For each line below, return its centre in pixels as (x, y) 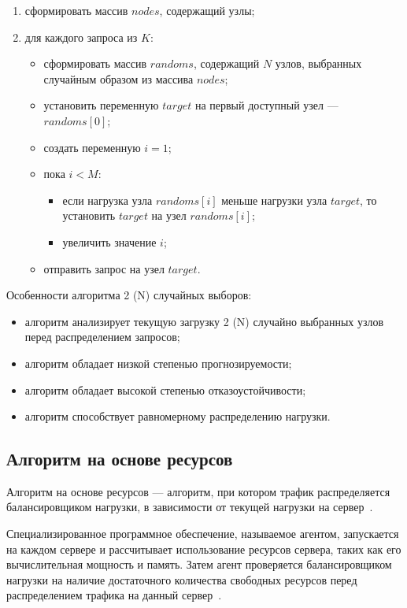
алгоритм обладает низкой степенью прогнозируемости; (158, 363)
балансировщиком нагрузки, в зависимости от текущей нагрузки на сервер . (190, 507)
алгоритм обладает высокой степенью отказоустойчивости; (165, 389)
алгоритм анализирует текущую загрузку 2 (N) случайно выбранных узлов (204, 321)
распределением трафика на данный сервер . (114, 595)
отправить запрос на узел (104, 268)
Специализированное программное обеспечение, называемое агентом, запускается (203, 534)
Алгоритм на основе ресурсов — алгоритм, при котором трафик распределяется (198, 491)
